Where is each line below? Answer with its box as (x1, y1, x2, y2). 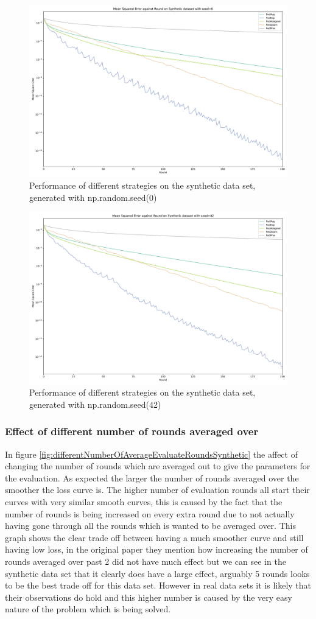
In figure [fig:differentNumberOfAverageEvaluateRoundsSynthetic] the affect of (5, 447, 298, 460)
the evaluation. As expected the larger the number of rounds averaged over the (5, 471, 299, 484)
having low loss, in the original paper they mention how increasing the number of (5, 543, 308, 556)
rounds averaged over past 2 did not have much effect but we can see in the (5, 554, 286, 567)
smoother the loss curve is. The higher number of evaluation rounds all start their (5, 483, 310, 496)
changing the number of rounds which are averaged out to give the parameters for (5, 460, 311, 472)
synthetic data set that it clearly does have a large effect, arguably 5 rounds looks (5, 567, 310, 579)
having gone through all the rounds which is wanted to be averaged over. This (5, 519, 296, 532)
